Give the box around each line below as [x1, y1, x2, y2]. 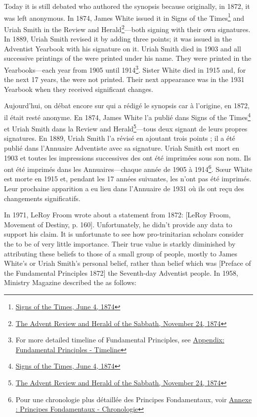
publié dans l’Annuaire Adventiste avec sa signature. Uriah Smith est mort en [4, 143, 240, 153]
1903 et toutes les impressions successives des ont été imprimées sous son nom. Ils [4, 152, 251, 163]
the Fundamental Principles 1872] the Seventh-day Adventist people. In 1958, [4, 267, 238, 278]
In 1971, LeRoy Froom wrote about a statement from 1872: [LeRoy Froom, [4, 209, 231, 220]
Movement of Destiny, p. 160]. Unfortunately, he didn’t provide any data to [4, 219, 232, 229]
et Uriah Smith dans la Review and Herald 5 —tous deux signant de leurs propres [4, 122, 248, 133]
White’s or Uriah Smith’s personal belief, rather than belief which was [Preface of [4, 258, 251, 268]
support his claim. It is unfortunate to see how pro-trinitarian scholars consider [4, 229, 244, 239]
